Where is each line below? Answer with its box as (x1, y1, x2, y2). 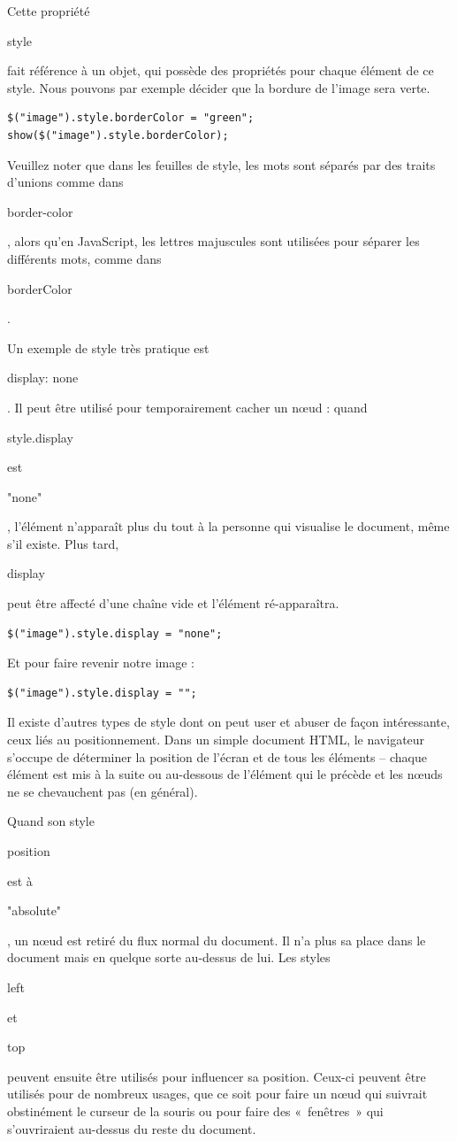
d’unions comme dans (7, 173, 124, 191)
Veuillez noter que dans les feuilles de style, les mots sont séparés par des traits (7, 155, 436, 173)
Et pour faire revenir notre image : (7, 653, 194, 672)
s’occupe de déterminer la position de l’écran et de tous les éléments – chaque (7, 747, 427, 766)
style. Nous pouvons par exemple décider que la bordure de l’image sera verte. (7, 78, 430, 96)
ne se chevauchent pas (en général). (7, 782, 198, 800)
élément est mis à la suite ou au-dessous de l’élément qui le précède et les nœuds (7, 765, 443, 783)
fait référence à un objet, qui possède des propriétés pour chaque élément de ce (7, 61, 434, 80)
